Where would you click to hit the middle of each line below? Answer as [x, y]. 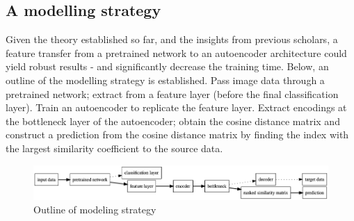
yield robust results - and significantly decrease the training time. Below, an [167, 66]
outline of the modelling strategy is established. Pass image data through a [165, 80]
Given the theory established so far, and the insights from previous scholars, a [172, 39]
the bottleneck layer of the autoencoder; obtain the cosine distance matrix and [173, 121]
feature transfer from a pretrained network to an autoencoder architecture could [176, 52]
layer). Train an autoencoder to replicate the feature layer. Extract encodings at [176, 107]
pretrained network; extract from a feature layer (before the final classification [172, 93]
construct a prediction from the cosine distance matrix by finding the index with [177, 134]
